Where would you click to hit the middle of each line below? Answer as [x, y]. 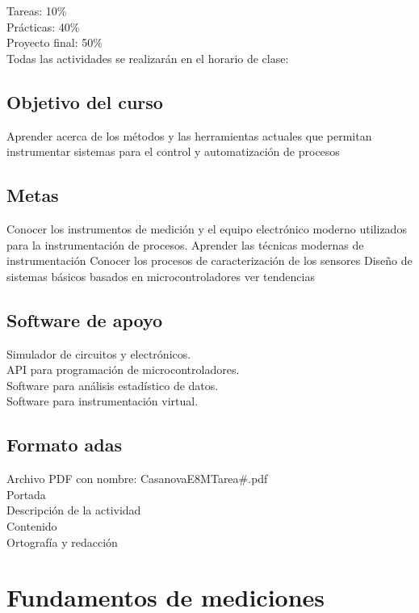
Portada [26, 494]
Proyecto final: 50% [54, 42]
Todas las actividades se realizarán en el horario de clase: [148, 58]
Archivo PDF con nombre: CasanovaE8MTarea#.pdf [137, 479]
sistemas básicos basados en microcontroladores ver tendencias [161, 276]
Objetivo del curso [85, 101]
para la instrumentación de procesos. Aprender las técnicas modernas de [185, 244]
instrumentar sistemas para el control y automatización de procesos [173, 151]
